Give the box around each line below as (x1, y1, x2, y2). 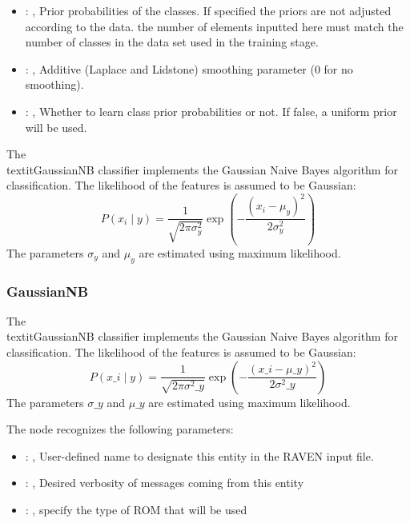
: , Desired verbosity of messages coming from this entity (25, 474, 304, 491)
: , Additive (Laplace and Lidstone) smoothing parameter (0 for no (25, 60, 353, 77)
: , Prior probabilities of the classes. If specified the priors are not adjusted (25, 2, 392, 18)
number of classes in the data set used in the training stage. (25, 34, 319, 50)
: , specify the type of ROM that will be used (25, 501, 247, 518)
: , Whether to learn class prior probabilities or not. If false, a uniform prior (25, 102, 397, 119)
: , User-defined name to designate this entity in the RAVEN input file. (25, 447, 374, 464)
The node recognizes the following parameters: (6, 421, 234, 437)
